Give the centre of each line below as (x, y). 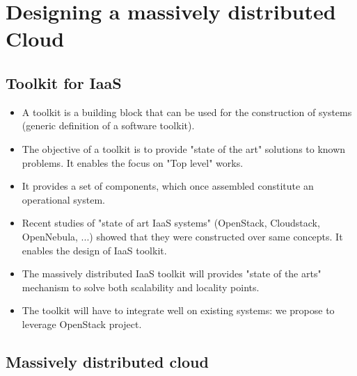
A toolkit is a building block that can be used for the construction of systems (187, 112)
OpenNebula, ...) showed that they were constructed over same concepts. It (182, 236)
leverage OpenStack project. (82, 324)
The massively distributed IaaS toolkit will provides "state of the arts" (172, 273)
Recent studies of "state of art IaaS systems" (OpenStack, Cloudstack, (171, 223)
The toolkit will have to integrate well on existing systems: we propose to (178, 310)
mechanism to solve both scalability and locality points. (141, 287)
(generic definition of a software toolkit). (108, 125)
